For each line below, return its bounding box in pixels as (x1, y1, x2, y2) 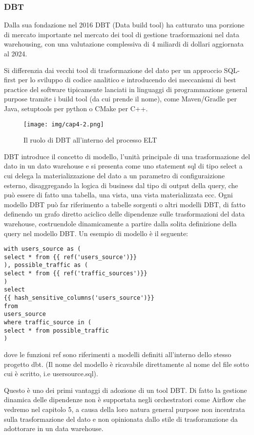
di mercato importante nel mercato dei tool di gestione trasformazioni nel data (4, 29, 239, 39)
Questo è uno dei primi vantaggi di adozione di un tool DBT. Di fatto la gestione (4, 385, 247, 395)
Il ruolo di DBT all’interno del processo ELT (23, 135, 157, 145)
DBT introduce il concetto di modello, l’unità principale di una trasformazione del (4, 151, 250, 161)
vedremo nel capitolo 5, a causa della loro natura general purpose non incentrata (4, 404, 245, 414)
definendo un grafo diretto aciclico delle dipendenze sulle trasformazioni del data (4, 209, 245, 219)
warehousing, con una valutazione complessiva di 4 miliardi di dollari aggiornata (4, 39, 244, 49)
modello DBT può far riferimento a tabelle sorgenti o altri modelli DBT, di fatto (4, 199, 246, 209)
